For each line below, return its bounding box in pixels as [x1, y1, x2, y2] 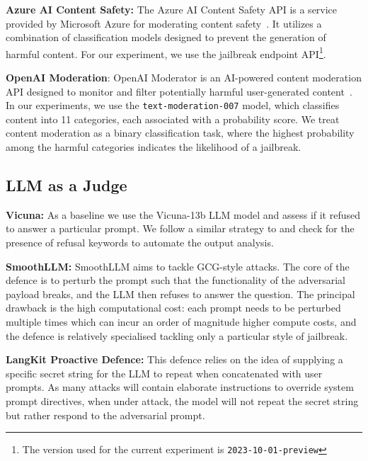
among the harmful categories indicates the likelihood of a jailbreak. [6, 140, 301, 154]
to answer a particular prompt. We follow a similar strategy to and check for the [6, 221, 355, 236]
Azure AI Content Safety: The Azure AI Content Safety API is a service [6, 2, 338, 16]
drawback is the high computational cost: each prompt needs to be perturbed [6, 300, 341, 315]
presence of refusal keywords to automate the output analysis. [6, 235, 274, 250]
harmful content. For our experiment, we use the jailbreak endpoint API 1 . [6, 44, 326, 61]
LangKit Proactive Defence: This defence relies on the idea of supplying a [6, 352, 343, 367]
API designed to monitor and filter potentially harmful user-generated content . [6, 84, 352, 98]
